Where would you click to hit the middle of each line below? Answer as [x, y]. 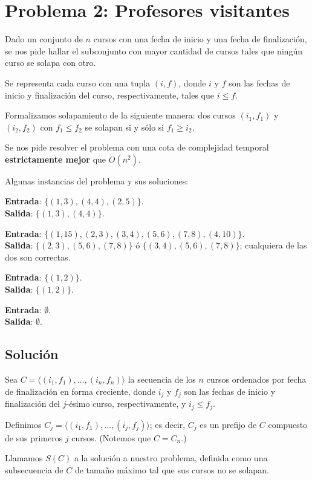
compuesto [288, 424]
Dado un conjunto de [44, 39]
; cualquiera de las [273, 245]
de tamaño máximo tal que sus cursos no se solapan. [172, 469]
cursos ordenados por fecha [256, 379]
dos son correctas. [38, 257]
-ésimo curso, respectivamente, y [126, 404]
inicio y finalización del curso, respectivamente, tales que [110, 95]
